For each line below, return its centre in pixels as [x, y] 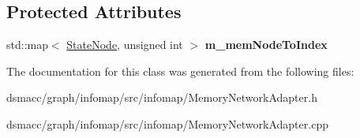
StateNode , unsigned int [125, 45]
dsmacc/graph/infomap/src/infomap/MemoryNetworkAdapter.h [162, 97]
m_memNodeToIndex [266, 45]
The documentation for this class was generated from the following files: [180, 71]
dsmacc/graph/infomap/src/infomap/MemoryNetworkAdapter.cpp [167, 123]
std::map [27, 45]
